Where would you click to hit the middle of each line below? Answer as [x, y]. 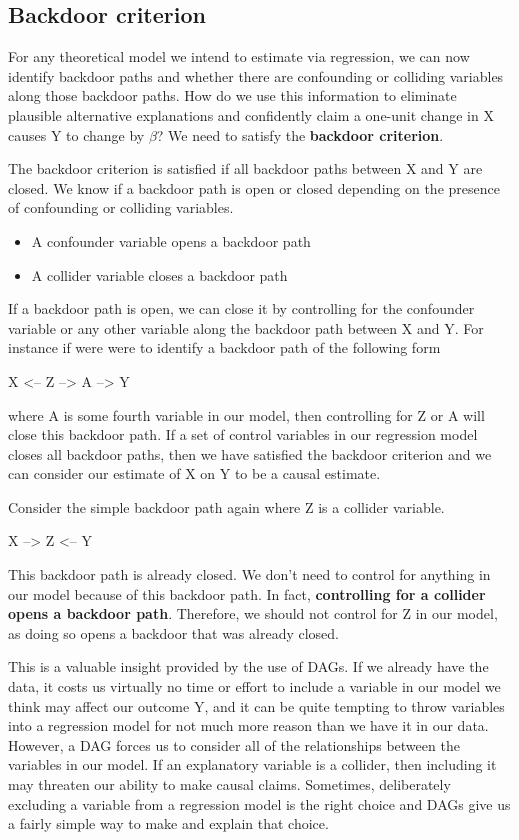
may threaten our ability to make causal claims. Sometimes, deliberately [229, 784]
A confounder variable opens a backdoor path [171, 240]
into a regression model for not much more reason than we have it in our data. [248, 725]
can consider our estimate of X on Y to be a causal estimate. [194, 473]
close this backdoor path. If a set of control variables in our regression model [243, 434]
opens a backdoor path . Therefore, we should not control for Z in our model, [253, 613]
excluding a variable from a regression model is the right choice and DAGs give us [259, 803]
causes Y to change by [76, 134]
